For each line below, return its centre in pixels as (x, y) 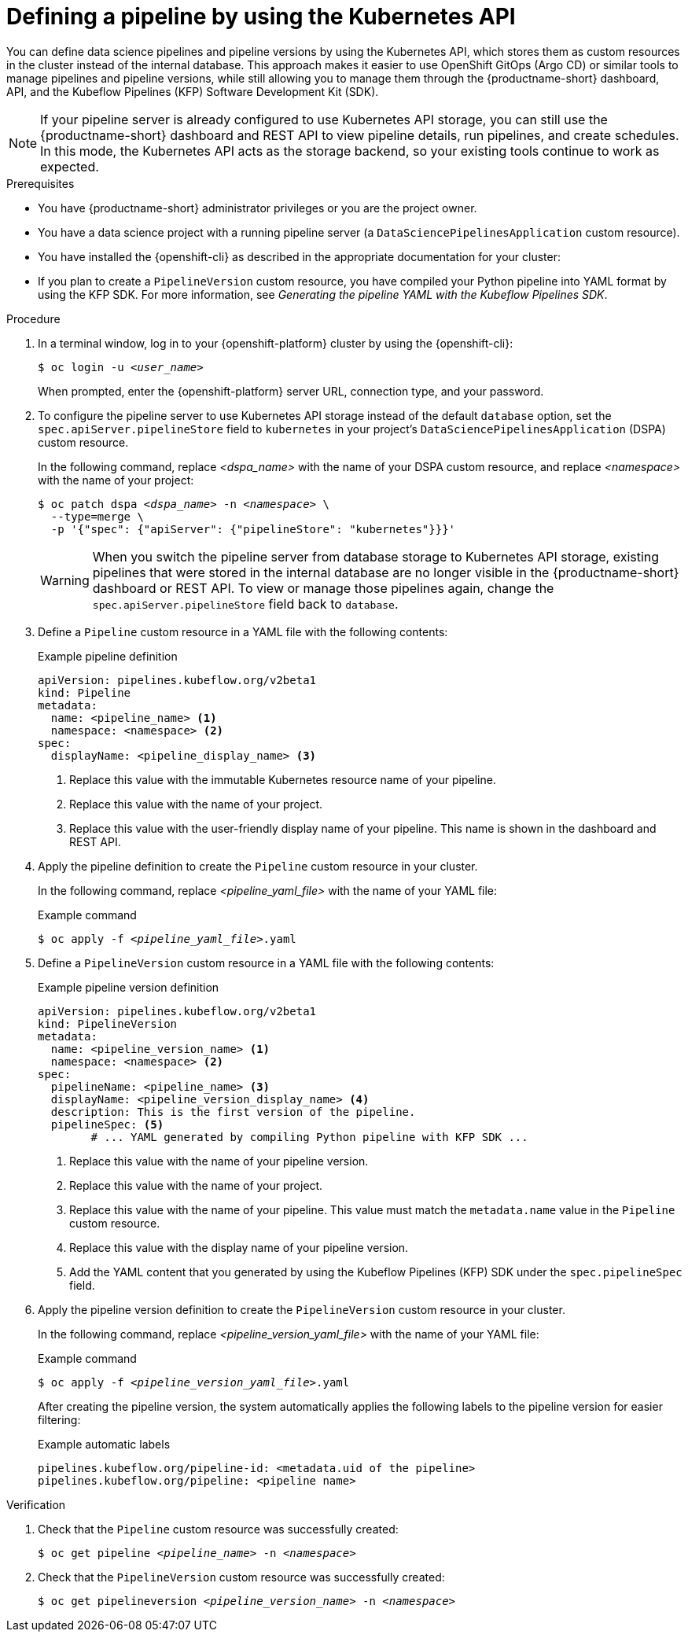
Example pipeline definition (108, 656)
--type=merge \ (97, 516)
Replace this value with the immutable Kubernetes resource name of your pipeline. (283, 779)
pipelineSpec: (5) (107, 1124)
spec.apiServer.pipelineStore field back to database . (245, 604)
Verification (36, 1504)
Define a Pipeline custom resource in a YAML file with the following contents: (243, 631)
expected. (70, 166)
